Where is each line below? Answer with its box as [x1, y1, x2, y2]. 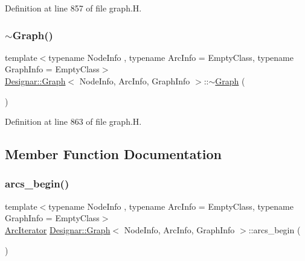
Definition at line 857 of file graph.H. [5, 2, 142, 14]
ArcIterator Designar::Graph [5, 223, 111, 236]
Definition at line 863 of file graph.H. [5, 115, 142, 128]
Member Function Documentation [5, 145, 222, 163]
